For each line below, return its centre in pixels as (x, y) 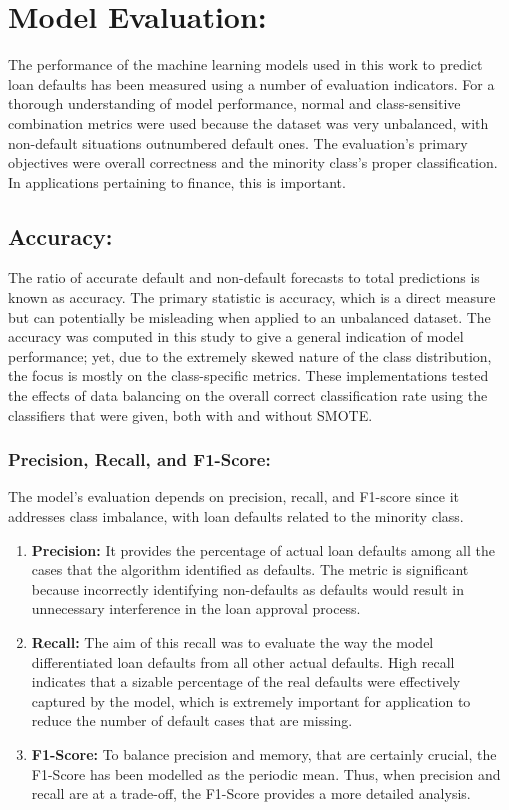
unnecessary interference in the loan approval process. (196, 608)
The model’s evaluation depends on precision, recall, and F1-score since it (234, 496)
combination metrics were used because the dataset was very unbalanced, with (248, 122)
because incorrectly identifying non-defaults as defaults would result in (248, 588)
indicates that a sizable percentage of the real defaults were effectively (246, 681)
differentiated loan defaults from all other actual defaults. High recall (243, 661)
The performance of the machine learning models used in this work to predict (245, 64)
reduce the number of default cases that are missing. (192, 720)
